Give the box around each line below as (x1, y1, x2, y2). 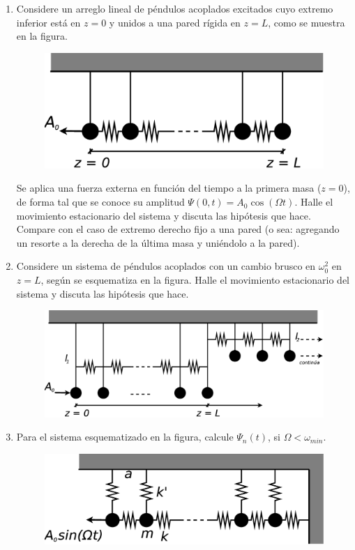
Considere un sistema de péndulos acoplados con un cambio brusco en (16, 259, 316, 273)
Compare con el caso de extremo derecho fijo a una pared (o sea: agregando (16, 222, 340, 236)
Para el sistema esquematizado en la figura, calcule (16, 429, 234, 444)
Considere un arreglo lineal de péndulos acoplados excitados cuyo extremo (16, 1, 333, 15)
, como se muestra (268, 15, 345, 29)
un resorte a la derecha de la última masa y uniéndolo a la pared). (16, 235, 300, 250)
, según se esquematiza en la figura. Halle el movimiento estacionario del (40, 273, 350, 287)
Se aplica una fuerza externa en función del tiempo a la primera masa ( (16, 181, 322, 195)
